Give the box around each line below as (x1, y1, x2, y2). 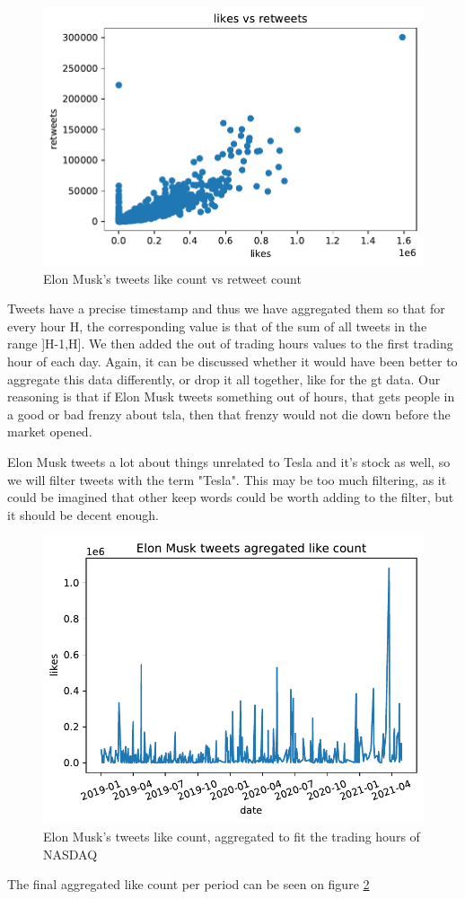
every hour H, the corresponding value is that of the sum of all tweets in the (7, 316, 427, 335)
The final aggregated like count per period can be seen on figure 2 (7, 875, 370, 894)
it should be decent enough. (7, 505, 159, 524)
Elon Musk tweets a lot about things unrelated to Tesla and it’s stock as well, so (7, 452, 451, 471)
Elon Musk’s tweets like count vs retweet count (43, 269, 302, 287)
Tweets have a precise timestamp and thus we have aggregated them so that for (7, 299, 445, 318)
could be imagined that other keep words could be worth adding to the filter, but (7, 488, 454, 507)
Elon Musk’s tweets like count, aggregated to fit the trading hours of (43, 826, 420, 845)
